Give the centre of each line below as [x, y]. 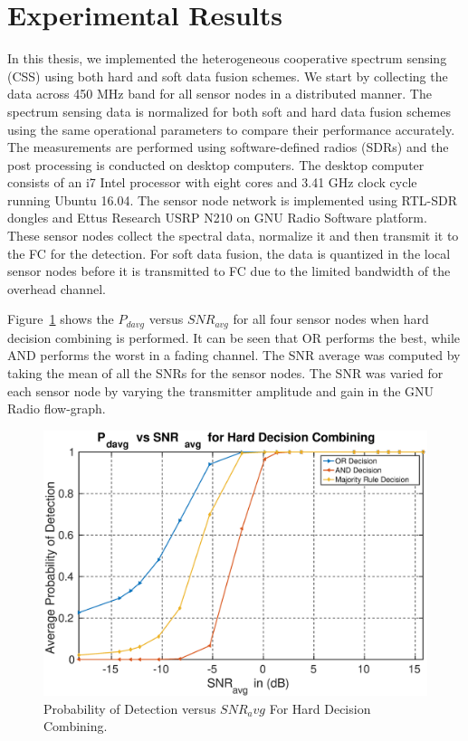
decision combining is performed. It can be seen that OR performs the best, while [234, 337]
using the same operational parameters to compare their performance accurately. [231, 129]
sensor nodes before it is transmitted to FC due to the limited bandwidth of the [229, 271]
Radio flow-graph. [57, 408]
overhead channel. [57, 288]
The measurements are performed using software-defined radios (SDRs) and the [228, 147]
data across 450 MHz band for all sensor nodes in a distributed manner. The [220, 94]
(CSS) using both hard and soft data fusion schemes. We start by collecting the [228, 76]
